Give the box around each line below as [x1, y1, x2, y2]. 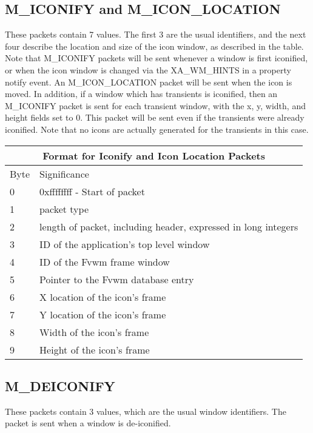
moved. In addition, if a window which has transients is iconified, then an [5, 87, 278, 100]
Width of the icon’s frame [39, 324, 149, 339]
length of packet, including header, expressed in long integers [39, 219, 298, 233]
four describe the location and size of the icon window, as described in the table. [5, 39, 304, 52]
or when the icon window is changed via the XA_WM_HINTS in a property [5, 63, 291, 76]
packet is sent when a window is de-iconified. [5, 417, 171, 429]
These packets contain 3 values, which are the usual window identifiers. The [5, 404, 286, 417]
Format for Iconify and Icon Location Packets [42, 148, 266, 163]
